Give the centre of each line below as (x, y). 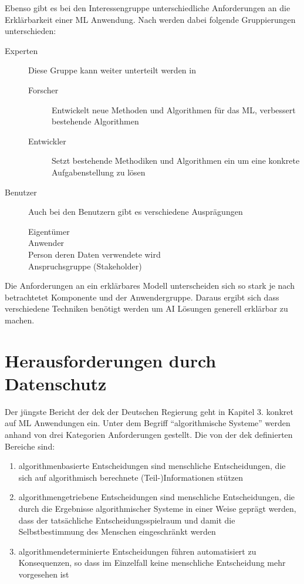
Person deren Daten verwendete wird (94, 254)
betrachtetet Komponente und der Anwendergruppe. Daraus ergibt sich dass (142, 297)
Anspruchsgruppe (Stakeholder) (85, 266)
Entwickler (47, 141)
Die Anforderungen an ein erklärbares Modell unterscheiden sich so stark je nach (150, 286)
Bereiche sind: (30, 446)
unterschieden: (31, 31)
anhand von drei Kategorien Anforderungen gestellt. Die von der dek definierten (149, 434)
